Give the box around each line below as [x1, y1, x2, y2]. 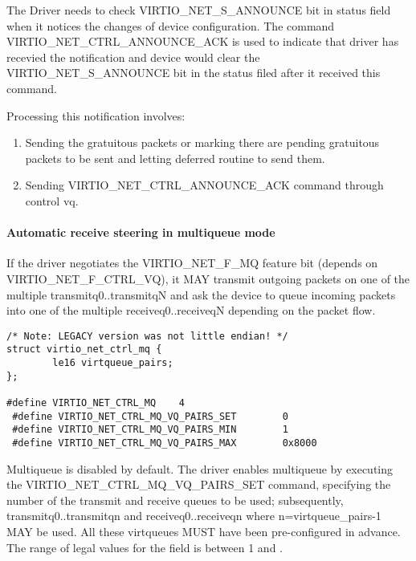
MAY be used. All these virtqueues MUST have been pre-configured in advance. [6, 522, 401, 539]
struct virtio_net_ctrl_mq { [6, 344, 162, 356]
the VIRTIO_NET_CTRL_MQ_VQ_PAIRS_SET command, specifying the [6, 476, 391, 493]
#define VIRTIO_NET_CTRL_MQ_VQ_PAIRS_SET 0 [12, 410, 288, 422]
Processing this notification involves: [6, 107, 186, 124]
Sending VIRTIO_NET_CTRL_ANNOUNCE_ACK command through [25, 177, 384, 193]
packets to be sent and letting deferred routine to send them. [25, 149, 325, 166]
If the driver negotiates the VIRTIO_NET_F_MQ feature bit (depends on [6, 254, 378, 271]
